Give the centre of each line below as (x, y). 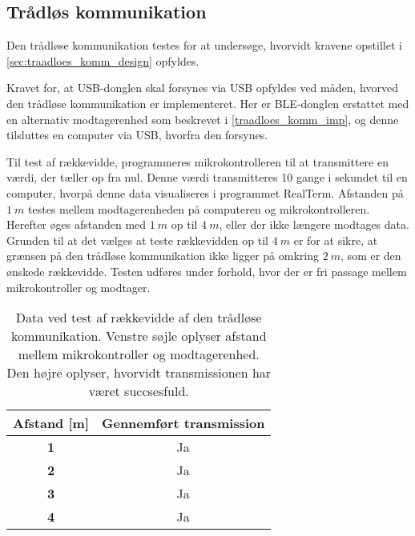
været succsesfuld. (139, 391)
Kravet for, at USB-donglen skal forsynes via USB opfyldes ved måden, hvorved (202, 88)
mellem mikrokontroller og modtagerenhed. (139, 354)
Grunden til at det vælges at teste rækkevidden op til (137, 240)
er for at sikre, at (336, 240)
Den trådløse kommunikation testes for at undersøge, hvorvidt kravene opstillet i (204, 45)
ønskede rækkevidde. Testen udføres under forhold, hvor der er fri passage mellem (207, 271)
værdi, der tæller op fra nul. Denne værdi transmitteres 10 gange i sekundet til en (207, 177)
